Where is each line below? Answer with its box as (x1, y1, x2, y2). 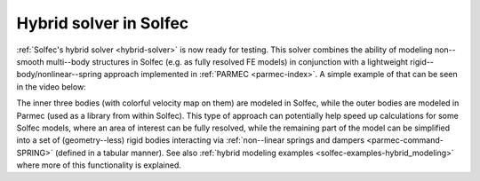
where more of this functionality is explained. (16, 160, 182, 170)
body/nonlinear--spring (16, 69, 102, 80)
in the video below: (16, 81, 86, 92)
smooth (16, 56, 44, 67)
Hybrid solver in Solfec (16, 13, 189, 33)
